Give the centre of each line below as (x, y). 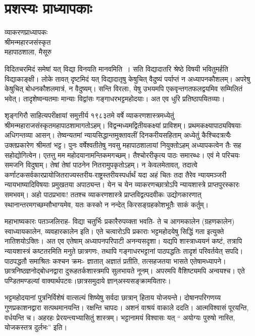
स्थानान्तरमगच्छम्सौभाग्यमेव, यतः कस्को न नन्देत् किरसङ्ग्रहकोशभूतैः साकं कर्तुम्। (107, 204)
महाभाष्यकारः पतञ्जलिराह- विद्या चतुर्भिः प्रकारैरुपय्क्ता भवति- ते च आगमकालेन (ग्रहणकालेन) (120, 221)
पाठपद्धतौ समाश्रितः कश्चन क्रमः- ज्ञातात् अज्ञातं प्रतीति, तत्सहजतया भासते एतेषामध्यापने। (115, 261)
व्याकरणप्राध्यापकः (26, 32)
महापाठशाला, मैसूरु (28, 52)
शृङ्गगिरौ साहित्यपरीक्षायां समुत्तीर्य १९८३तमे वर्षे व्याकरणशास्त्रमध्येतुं (89, 115)
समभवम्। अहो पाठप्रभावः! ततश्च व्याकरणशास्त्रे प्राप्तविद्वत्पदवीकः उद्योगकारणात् (103, 194)
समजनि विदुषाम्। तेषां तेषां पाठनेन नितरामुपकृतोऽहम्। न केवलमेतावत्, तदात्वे (101, 165)
